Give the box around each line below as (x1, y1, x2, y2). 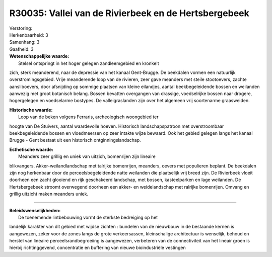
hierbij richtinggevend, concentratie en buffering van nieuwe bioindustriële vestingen (9, 244, 186, 251)
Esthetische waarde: (9, 146, 54, 152)
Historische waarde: (9, 107, 53, 113)
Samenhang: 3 (9, 39, 40, 45)
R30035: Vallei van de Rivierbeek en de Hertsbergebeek (9, 8, 249, 19)
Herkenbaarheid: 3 (9, 32, 48, 38)
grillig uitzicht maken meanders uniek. (9, 191, 88, 197)
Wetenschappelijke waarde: (9, 53, 70, 59)
